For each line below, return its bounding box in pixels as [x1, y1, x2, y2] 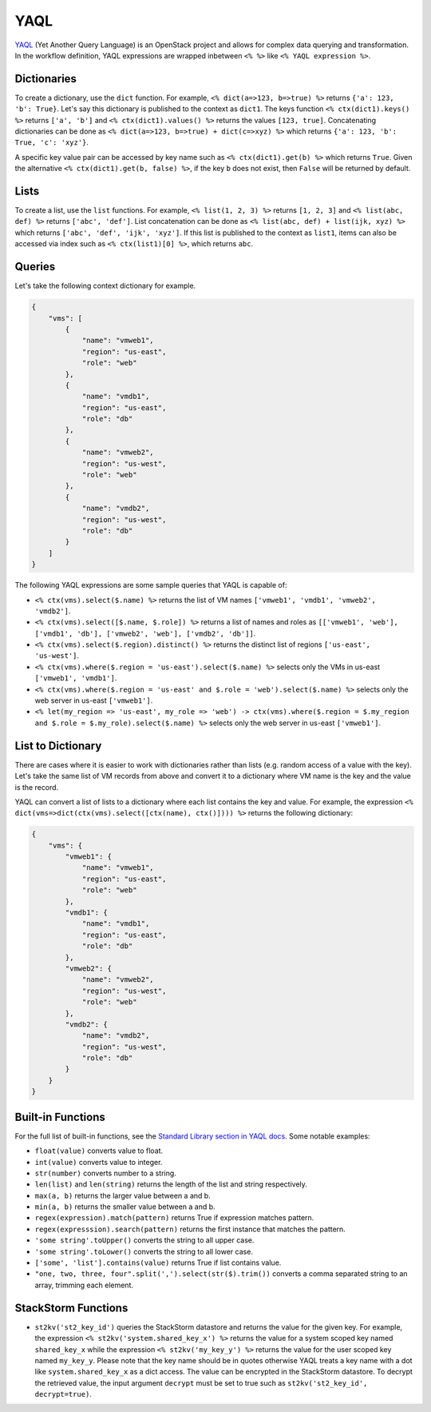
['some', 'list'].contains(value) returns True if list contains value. [34, 1258, 282, 1267]
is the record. [14, 782, 59, 792]
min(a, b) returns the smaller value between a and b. [34, 1202, 215, 1211]
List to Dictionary [14, 739, 102, 752]
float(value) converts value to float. [34, 1146, 164, 1155]
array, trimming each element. [34, 1280, 133, 1290]
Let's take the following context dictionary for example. [14, 281, 196, 291]
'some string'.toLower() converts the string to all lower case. [34, 1246, 253, 1256]
